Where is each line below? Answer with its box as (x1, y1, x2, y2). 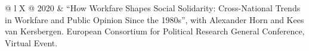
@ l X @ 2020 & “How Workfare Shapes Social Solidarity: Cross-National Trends (5, 2, 301, 14)
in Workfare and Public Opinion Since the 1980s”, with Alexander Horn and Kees (5, 13, 304, 26)
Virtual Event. (5, 36, 58, 49)
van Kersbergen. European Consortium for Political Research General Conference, (5, 25, 305, 37)
